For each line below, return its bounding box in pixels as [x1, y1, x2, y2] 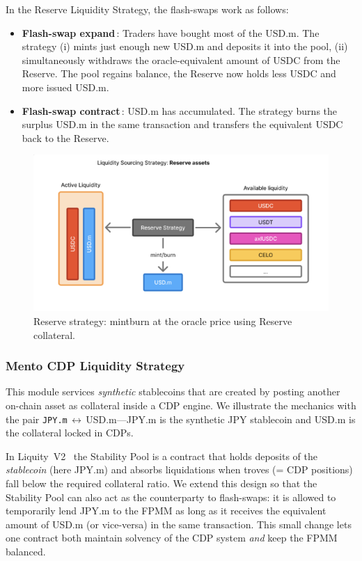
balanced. [6, 544, 46, 559]
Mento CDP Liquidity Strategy [6, 357, 185, 374]
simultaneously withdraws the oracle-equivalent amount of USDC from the [22, 52, 340, 67]
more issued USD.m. [22, 79, 109, 94]
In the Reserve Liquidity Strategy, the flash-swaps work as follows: [6, 2, 289, 16]
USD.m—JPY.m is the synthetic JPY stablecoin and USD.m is [86, 411, 356, 426]
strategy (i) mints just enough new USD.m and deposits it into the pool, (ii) [22, 39, 348, 54]
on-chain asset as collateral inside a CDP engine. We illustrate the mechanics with [6, 398, 356, 413]
